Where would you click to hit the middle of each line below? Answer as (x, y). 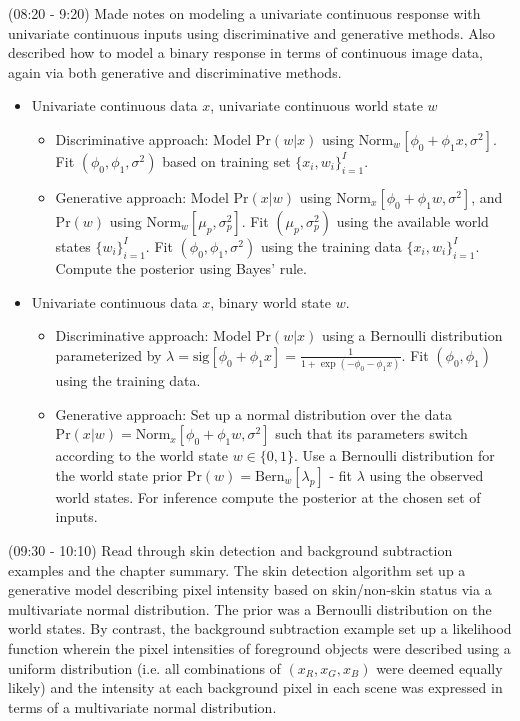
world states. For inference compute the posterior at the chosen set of (268, 496)
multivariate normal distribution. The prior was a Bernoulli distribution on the (250, 608)
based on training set (226, 160)
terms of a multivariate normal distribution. (142, 706)
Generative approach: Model (142, 196)
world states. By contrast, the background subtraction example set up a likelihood (260, 628)
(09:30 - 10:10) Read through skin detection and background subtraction (230, 550)
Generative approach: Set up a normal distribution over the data (253, 413)
